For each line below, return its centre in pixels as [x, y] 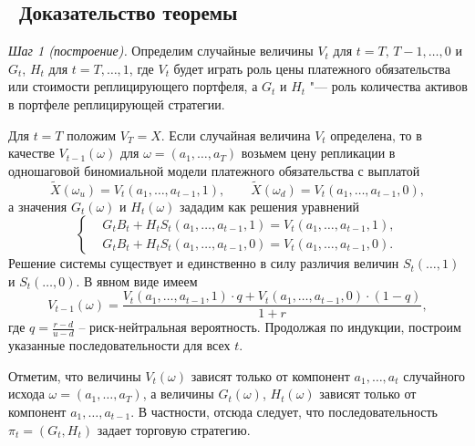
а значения [38, 206]
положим [92, 135]
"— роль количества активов [388, 86]
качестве [31, 153]
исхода [26, 394]
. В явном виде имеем [137, 280]
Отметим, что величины [75, 375]
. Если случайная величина [236, 135]
